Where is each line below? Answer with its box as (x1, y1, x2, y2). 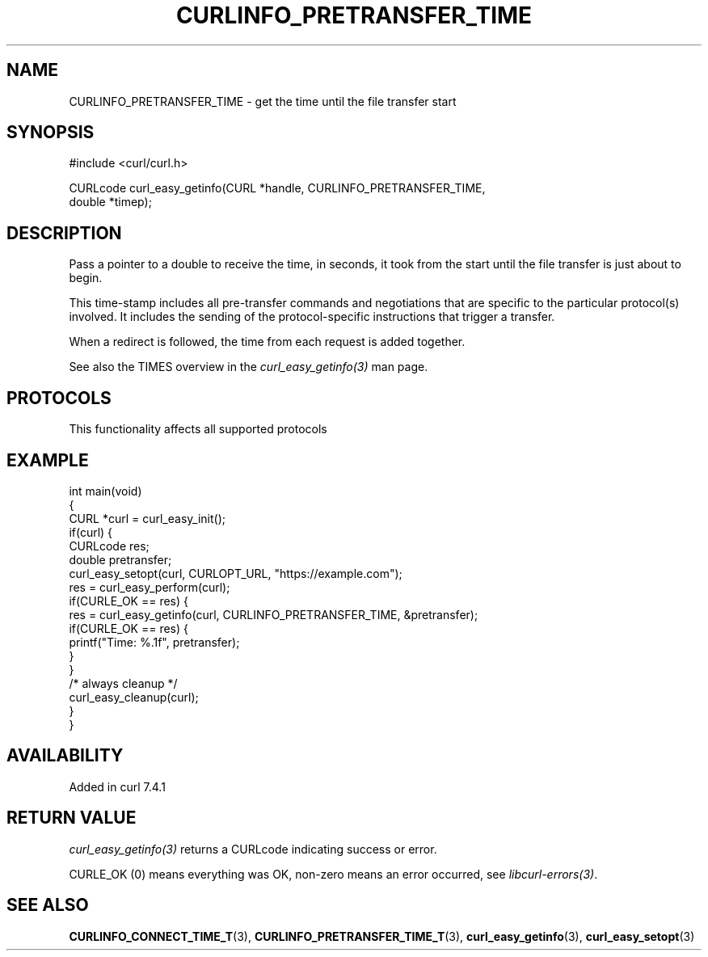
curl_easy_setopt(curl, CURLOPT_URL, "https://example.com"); (69, 566, 402, 580)
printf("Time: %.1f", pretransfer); (69, 634, 240, 649)
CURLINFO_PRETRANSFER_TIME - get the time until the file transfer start (69, 94, 457, 108)
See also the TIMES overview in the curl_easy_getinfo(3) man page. (69, 360, 428, 374)
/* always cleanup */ (69, 676, 178, 690)
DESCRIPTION (6, 222, 122, 243)
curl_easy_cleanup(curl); (69, 689, 199, 704)
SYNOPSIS (6, 122, 95, 143)
